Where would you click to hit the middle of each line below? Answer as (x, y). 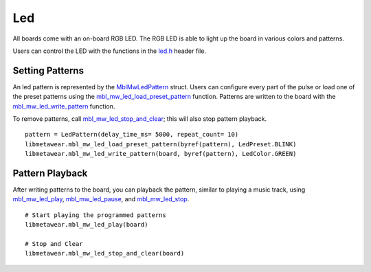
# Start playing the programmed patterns (95, 215)
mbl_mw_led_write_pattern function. (64, 106)
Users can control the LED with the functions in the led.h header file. (109, 51)
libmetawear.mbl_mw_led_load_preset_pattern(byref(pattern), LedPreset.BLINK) (161, 144)
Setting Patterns (48, 70)
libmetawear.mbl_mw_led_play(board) (87, 225)
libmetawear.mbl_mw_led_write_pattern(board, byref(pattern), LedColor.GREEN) (161, 154)
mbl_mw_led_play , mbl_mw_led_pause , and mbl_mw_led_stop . (101, 199)
